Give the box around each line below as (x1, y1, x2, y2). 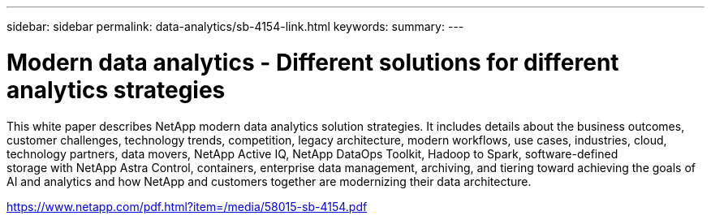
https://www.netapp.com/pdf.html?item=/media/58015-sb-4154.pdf (6, 199, 368, 214)
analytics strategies (6, 75, 226, 104)
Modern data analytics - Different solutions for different (6, 48, 619, 76)
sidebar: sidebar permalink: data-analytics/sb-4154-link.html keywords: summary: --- (6, 19, 464, 33)
